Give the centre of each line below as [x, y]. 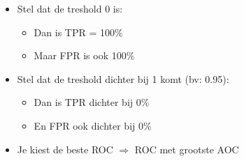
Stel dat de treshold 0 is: [70, 8]
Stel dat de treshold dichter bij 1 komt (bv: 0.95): [123, 78]
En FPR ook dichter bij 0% [93, 125]
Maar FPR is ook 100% [84, 55]
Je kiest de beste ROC [65, 149]
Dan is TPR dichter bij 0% [92, 102]
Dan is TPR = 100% [78, 32]
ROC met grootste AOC [187, 149]
